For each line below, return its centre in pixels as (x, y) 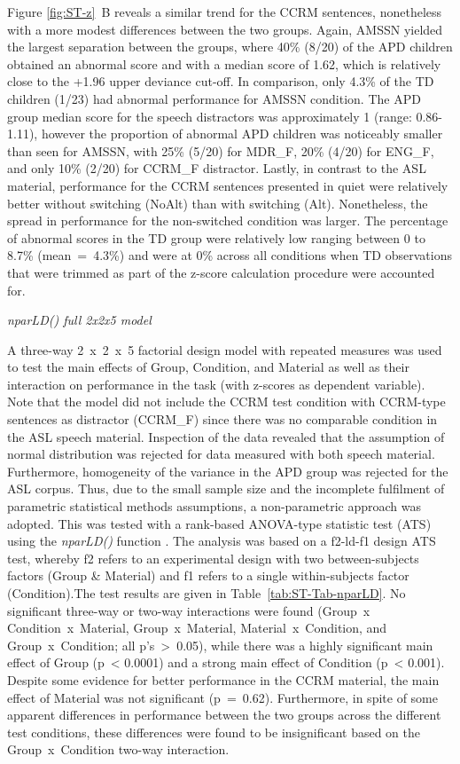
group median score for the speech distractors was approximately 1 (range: (210, 116)
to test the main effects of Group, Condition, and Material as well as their (208, 367)
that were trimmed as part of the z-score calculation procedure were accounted (221, 272)
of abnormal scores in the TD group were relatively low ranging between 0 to (216, 237)
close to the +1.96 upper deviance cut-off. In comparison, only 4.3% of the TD (221, 81)
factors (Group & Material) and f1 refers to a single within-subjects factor (208, 575)
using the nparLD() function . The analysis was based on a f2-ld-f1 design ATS (222, 541)
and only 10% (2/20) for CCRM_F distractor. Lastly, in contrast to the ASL (217, 168)
